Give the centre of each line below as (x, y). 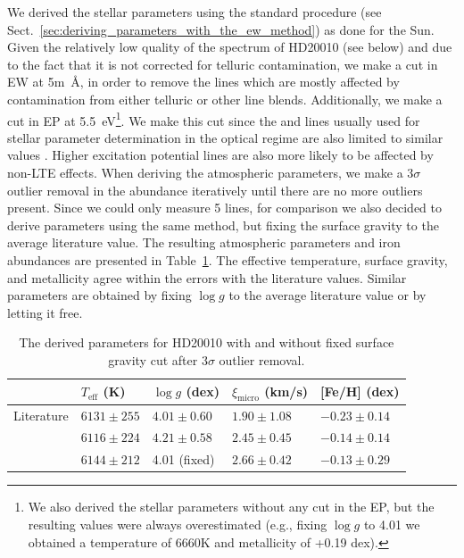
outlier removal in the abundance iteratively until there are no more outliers (215, 190)
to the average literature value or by (327, 295)
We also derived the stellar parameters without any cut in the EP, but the (231, 507)
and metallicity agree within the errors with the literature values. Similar (207, 277)
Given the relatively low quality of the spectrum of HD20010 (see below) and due (230, 47)
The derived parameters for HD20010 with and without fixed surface (207, 342)
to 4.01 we (392, 524)
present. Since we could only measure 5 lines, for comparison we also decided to (224, 208)
